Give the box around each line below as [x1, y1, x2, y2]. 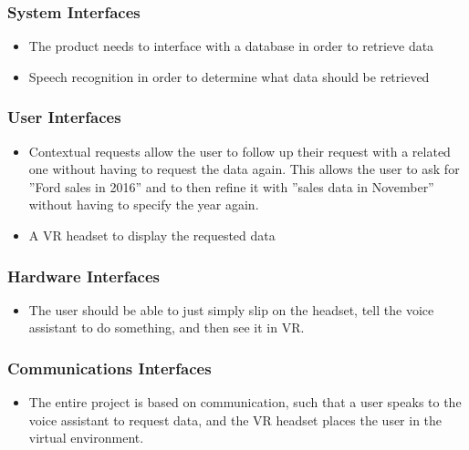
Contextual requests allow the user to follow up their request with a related [28, 141, 451, 160]
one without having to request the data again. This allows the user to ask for [28, 159, 460, 179]
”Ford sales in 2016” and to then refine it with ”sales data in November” [28, 177, 434, 196]
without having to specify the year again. [28, 195, 259, 214]
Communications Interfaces [7, 356, 212, 379]
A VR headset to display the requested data [28, 226, 276, 244]
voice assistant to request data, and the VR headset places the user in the [28, 410, 443, 429]
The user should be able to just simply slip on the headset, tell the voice [28, 300, 434, 319]
